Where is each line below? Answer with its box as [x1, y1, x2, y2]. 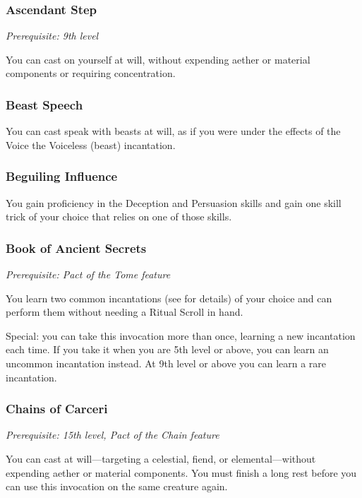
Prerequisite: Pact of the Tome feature [6, 267, 171, 282]
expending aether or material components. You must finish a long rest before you [6, 465, 357, 480]
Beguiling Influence [6, 167, 118, 185]
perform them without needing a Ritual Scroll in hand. [6, 304, 243, 319]
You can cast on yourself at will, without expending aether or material [6, 52, 310, 66]
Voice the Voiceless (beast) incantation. [6, 137, 176, 152]
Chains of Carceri [6, 400, 108, 417]
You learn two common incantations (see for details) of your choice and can [6, 290, 332, 305]
